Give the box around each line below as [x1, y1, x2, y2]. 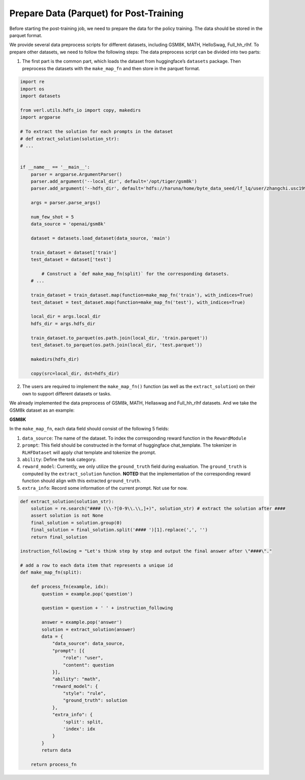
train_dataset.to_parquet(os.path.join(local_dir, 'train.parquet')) [30, 335, 208, 340]
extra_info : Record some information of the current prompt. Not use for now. [22, 485, 188, 491]
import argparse [20, 114, 61, 120]
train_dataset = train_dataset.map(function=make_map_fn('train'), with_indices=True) [30, 292, 254, 298]
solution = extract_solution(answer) [41, 627, 136, 632]
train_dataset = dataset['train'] [30, 249, 117, 255]
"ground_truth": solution [63, 698, 128, 703]
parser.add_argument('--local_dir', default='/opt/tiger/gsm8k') [30, 178, 197, 184]
